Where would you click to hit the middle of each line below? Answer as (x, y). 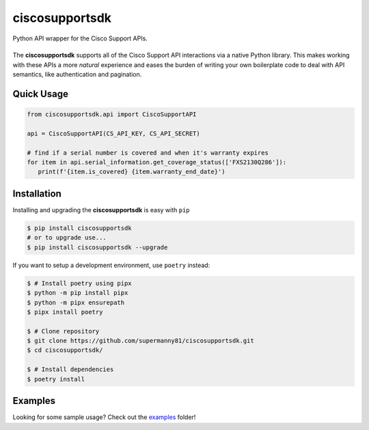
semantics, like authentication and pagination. (77, 75)
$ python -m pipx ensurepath (76, 302)
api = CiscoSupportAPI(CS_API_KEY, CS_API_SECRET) (114, 133)
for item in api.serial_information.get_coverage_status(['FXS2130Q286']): (157, 162)
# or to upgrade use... (67, 238)
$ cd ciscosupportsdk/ (65, 350)
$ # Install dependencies (70, 369)
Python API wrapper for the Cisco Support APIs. (80, 38)
